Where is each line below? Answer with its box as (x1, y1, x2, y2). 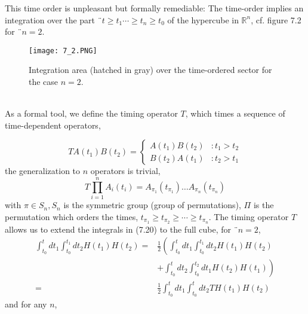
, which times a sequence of (185, 107, 285, 120)
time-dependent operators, (5, 118, 101, 131)
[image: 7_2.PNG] (29, 46, 97, 55)
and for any (5, 297, 47, 310)
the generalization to (5, 164, 81, 177)
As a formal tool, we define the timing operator (5, 107, 178, 120)
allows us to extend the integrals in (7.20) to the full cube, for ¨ (5, 222, 238, 235)
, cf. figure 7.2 (251, 13, 301, 26)
